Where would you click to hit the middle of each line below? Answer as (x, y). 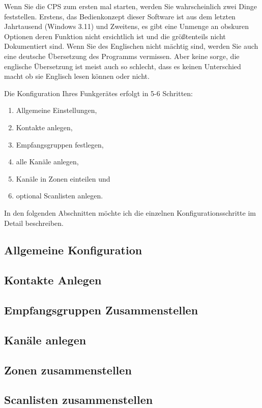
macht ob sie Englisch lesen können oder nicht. (77, 76)
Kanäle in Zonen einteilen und (63, 178)
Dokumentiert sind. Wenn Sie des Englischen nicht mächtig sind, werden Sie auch (131, 46)
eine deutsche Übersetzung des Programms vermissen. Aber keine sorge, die (122, 56)
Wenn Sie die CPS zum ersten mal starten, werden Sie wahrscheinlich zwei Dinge (130, 6)
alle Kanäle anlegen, (47, 162)
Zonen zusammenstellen (68, 370)
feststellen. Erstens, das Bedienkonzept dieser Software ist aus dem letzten (120, 16)
